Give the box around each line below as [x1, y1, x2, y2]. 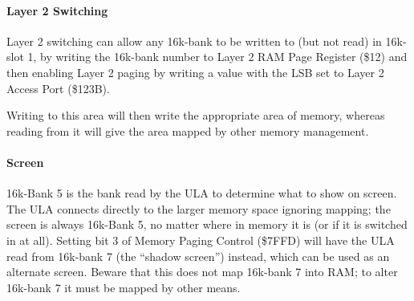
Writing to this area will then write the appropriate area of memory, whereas [6, 107, 385, 124]
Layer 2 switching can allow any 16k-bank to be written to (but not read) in [6, 32, 382, 49]
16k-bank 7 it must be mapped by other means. [6, 279, 241, 295]
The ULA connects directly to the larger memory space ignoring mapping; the [6, 200, 391, 217]
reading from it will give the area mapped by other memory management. [6, 122, 369, 139]
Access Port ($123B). [6, 79, 110, 96]
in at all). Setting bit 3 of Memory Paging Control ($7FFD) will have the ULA [6, 231, 395, 248]
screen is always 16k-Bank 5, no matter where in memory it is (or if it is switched [6, 216, 408, 233]
